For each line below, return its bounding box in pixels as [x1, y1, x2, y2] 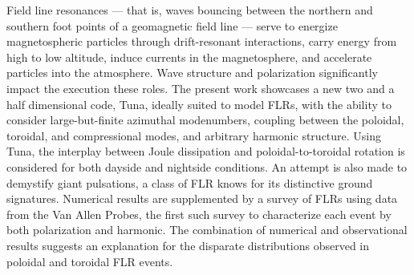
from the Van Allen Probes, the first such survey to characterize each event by [6, 205, 392, 222]
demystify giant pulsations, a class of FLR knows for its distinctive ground [6, 174, 373, 191]
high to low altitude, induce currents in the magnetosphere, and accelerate [6, 48, 372, 65]
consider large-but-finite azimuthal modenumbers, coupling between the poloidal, [6, 111, 404, 128]
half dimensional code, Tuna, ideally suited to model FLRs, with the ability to [6, 95, 392, 112]
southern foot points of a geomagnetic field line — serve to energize [6, 17, 338, 34]
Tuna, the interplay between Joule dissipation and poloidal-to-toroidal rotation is [6, 143, 405, 160]
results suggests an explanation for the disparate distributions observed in [6, 237, 370, 253]
